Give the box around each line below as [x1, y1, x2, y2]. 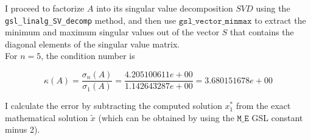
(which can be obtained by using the [98, 111, 234, 124]
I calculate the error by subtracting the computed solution [5, 99, 222, 112]
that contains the [230, 26, 294, 38]
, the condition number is [41, 49, 135, 62]
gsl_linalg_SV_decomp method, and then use [5, 13, 176, 26]
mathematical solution [5, 111, 88, 124]
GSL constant [251, 111, 303, 124]
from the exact [236, 99, 291, 112]
